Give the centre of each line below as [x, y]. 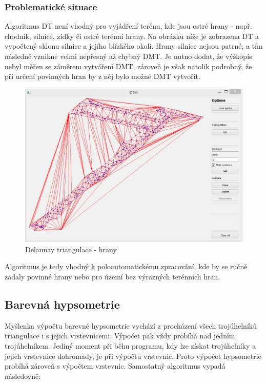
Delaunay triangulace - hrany [71, 249]
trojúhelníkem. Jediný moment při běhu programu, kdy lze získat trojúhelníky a [130, 345]
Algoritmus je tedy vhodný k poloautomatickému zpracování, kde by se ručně [126, 266]
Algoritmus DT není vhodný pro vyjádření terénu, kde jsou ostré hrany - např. [128, 26]
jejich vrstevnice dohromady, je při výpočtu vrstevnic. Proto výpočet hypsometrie [133, 356]
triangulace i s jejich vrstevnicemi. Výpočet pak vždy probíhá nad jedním [120, 336]
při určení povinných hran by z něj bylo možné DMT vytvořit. [102, 76]
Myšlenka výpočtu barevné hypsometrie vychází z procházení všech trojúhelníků [131, 325]
